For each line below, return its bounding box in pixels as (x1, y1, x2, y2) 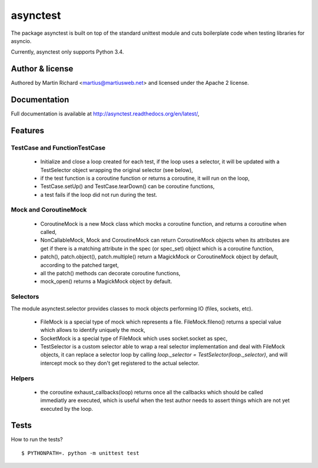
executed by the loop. (40, 405, 94, 412)
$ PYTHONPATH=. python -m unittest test (21, 450, 140, 456)
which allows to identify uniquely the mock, (40, 327, 145, 334)
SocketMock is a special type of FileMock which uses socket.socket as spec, (40, 335, 228, 342)
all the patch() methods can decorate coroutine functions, (40, 269, 181, 276)
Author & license (11, 64, 74, 74)
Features (11, 126, 44, 136)
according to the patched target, (40, 261, 119, 268)
